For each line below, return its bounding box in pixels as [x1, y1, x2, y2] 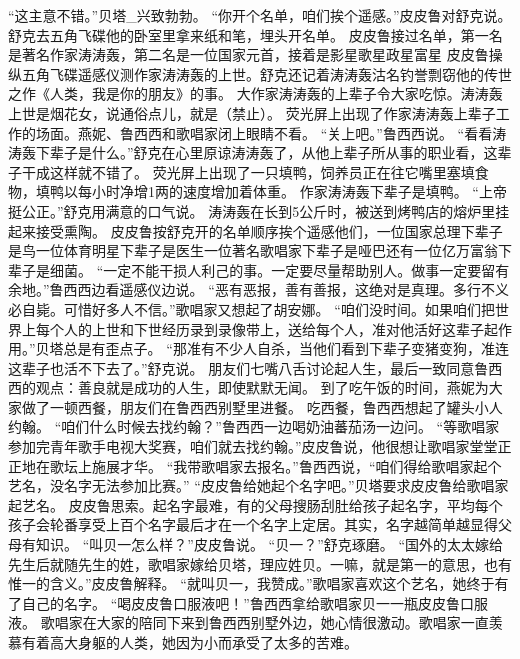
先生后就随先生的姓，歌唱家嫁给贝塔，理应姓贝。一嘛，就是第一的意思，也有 [8, 553, 512, 574]
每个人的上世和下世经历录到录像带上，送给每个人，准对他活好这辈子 [35, 318, 484, 339]
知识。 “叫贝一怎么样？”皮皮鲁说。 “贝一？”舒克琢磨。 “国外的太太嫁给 [35, 534, 504, 555]
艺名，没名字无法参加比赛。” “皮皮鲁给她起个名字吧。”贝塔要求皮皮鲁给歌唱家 [8, 475, 509, 496]
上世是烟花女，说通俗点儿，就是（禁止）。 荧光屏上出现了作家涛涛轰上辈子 [8, 102, 496, 123]
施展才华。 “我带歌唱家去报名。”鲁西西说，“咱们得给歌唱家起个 [91, 455, 502, 476]
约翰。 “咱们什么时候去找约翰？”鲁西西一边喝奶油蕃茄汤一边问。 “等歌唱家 [8, 416, 500, 437]
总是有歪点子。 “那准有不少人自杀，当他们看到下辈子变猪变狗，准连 [63, 338, 509, 359]
